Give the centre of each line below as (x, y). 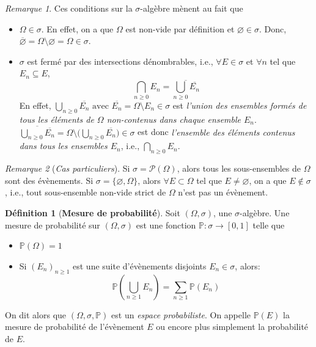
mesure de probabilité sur (53, 225)
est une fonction (166, 225)
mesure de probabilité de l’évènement (75, 327)
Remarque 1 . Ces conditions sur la (69, 8)
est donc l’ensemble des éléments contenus (216, 132)
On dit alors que (36, 314)
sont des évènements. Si (49, 180)
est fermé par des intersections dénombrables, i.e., (120, 61)
